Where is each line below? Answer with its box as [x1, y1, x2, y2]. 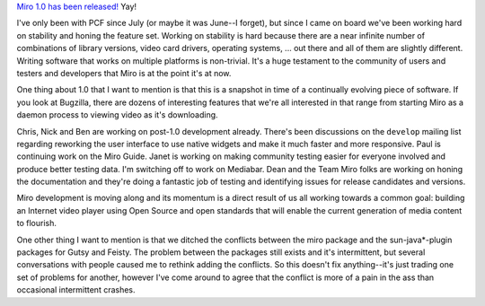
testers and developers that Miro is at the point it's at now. [16, 67, 232, 78]
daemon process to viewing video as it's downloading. [16, 109, 219, 120]
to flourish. [16, 218, 57, 229]
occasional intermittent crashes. [16, 284, 136, 295]
